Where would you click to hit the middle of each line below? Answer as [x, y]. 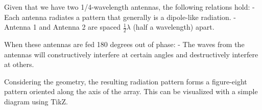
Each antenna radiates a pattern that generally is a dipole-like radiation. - [120, 17]
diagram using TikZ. [36, 101]
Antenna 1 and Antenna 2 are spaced [63, 27]
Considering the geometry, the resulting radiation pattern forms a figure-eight [126, 81]
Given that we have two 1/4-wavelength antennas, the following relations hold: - [129, 7]
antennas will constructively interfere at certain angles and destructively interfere [131, 54]
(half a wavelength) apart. [174, 27]
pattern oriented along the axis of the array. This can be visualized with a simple [131, 91]
